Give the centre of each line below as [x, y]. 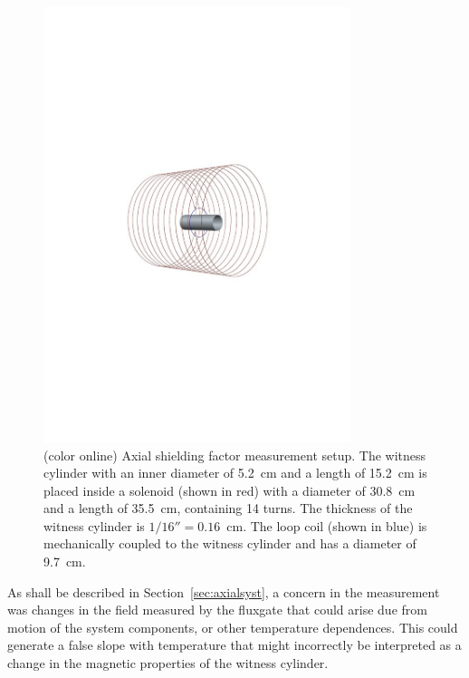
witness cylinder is [94, 525]
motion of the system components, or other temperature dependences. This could [233, 627]
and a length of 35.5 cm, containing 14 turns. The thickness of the [228, 508]
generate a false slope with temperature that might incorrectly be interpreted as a [234, 645]
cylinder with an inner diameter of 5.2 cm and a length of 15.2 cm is [235, 473]
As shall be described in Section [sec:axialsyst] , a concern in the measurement [224, 591]
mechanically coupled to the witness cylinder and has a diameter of [230, 543]
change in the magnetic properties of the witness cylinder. [168, 663]
